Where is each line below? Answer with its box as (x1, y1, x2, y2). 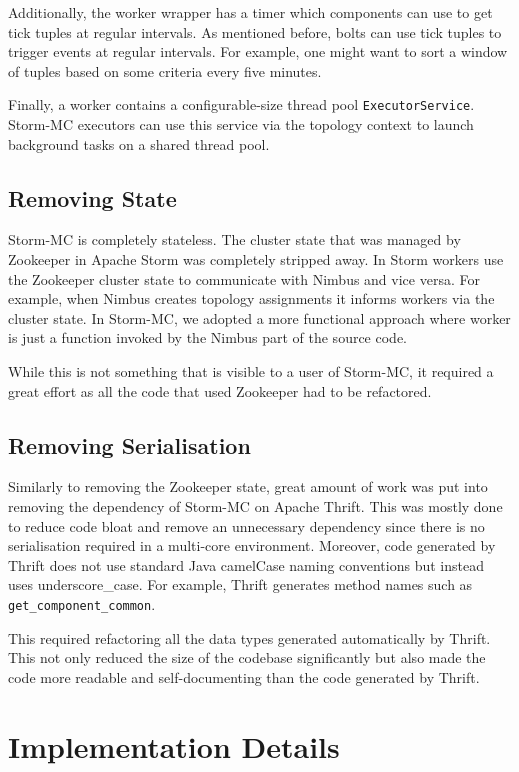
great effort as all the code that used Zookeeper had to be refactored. (8, 380, 432, 401)
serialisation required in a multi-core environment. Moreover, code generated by (8, 535, 496, 556)
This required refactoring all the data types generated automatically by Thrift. (8, 627, 491, 648)
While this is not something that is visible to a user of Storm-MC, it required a (8, 360, 494, 381)
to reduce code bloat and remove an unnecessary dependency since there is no (8, 515, 485, 536)
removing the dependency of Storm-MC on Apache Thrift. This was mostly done (8, 495, 503, 516)
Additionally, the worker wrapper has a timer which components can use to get (8, 2, 493, 22)
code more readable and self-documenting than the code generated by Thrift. (8, 666, 480, 687)
